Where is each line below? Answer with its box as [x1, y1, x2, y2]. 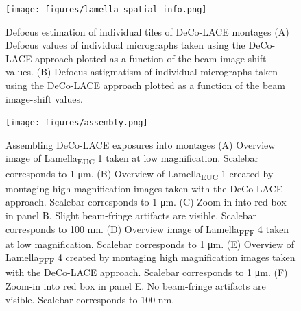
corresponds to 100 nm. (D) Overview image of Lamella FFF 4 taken [5, 221, 289, 238]
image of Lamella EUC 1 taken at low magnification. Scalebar [5, 151, 259, 167]
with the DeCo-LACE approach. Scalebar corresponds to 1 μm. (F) [5, 265, 288, 279]
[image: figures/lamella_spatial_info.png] [5, 5, 207, 14]
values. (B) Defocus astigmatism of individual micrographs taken [5, 64, 278, 79]
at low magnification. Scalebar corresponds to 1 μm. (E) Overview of [5, 236, 295, 251]
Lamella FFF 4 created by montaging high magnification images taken [5, 250, 296, 266]
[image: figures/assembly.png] [5, 118, 148, 128]
